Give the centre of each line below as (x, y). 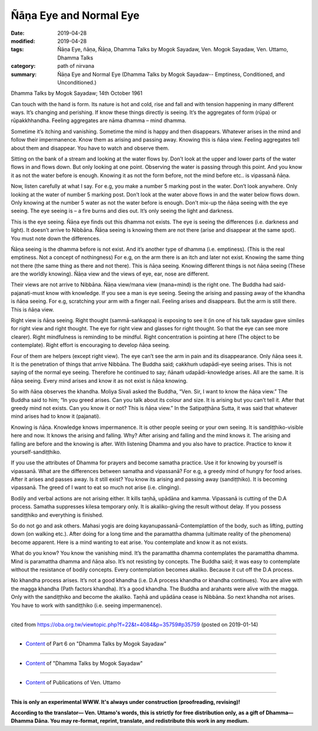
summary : (24, 74)
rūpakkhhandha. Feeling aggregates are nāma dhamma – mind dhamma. (99, 120)
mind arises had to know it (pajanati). (56, 417)
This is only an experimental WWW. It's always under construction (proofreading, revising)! (126, 702)
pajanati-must (28, 293)
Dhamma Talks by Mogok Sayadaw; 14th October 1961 (77, 93)
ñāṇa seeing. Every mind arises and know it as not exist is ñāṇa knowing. (99, 381)
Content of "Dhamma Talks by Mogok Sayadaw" (84, 663)
